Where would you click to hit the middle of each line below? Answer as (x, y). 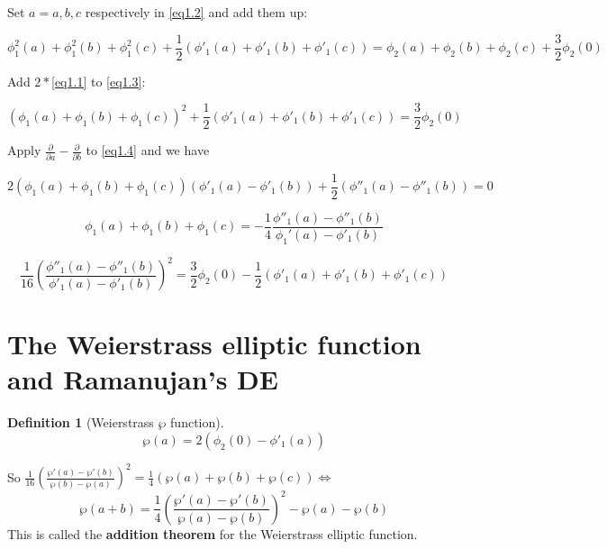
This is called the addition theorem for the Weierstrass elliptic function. (213, 533)
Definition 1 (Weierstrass (81, 422)
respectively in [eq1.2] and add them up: (196, 12)
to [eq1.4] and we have (148, 150)
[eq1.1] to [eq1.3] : (99, 81)
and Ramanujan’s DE (143, 379)
